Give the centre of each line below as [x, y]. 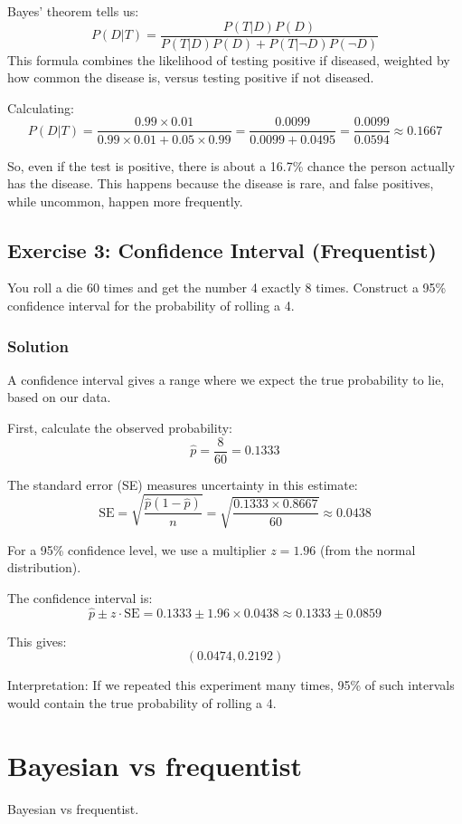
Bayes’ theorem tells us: [73, 11]
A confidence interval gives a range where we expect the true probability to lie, [226, 379]
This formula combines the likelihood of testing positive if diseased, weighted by [229, 59]
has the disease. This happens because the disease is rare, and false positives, [221, 183]
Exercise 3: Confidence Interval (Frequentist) [222, 249]
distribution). [44, 567]
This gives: [37, 641]
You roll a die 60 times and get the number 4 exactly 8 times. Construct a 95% [227, 287]
